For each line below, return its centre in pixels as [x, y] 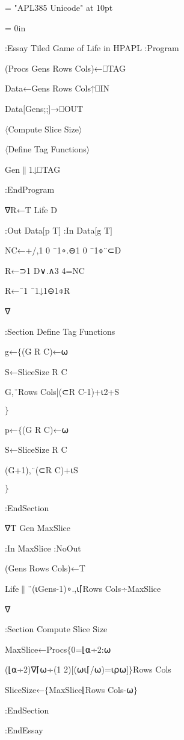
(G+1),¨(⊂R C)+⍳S [41, 470]
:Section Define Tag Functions [60, 331]
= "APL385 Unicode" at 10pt [59, 7]
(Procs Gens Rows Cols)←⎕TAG [66, 68]
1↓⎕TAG [44, 169]
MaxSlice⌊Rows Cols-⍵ [91, 689]
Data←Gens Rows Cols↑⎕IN [57, 88]
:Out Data [24, 230]
